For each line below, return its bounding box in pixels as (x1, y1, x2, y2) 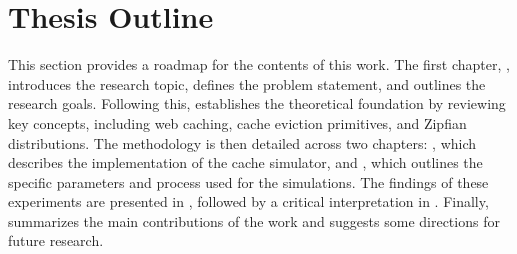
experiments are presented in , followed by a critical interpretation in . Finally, (8, 191, 489, 212)
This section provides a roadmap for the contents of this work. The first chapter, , (8, 54, 510, 75)
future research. (8, 230, 104, 251)
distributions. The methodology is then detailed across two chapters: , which (8, 132, 477, 153)
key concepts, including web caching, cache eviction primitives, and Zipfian (8, 112, 467, 133)
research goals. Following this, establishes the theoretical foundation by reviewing (8, 93, 506, 114)
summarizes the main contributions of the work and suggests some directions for (8, 210, 500, 231)
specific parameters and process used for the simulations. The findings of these (8, 171, 489, 192)
